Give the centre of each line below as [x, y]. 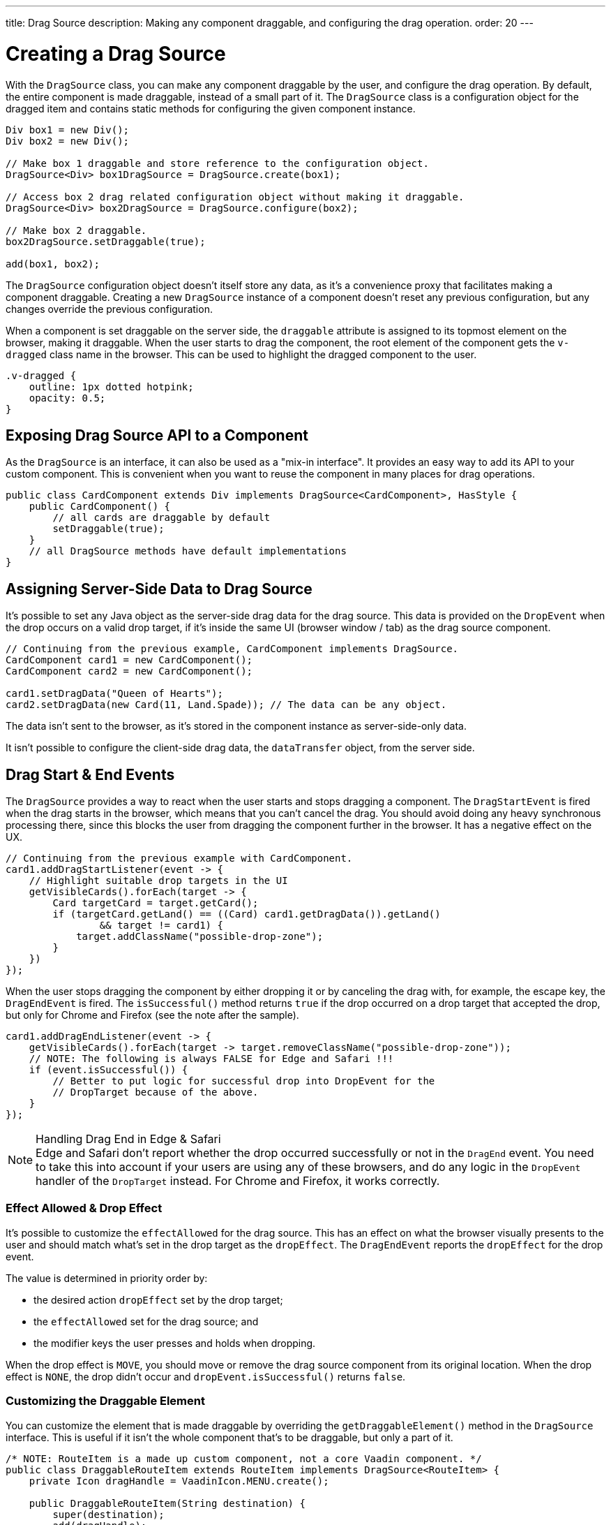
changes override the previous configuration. [109, 309]
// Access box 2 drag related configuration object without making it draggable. [235, 197]
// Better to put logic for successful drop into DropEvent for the [244, 1081]
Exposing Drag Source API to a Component [157, 435]
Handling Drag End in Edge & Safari [128, 1139]
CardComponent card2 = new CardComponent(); [129, 671]
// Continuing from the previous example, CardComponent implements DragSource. [232, 649]
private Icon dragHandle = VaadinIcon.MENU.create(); [179, 1481]
